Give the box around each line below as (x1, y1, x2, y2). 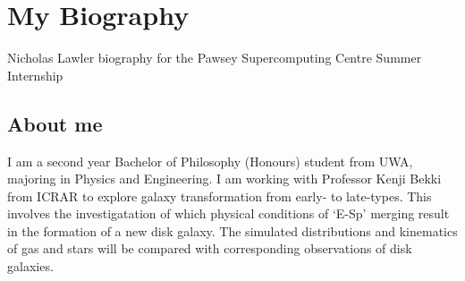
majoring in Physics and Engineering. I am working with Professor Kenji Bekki (7, 169, 442, 188)
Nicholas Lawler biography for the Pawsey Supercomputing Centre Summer (7, 48, 422, 67)
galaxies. (7, 257, 54, 276)
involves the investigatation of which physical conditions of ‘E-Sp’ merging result (7, 204, 450, 223)
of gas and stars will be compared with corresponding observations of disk (7, 239, 412, 258)
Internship (7, 65, 63, 84)
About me (7, 109, 103, 137)
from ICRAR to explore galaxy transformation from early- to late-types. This (7, 186, 432, 205)
